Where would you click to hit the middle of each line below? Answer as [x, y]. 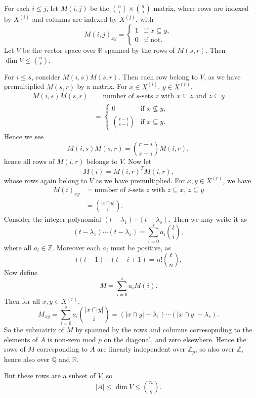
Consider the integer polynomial [53, 219]
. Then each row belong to [158, 76]
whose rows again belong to [46, 180]
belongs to [102, 161]
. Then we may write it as [208, 219]
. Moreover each [76, 247]
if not [152, 40]
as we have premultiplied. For [140, 180]
